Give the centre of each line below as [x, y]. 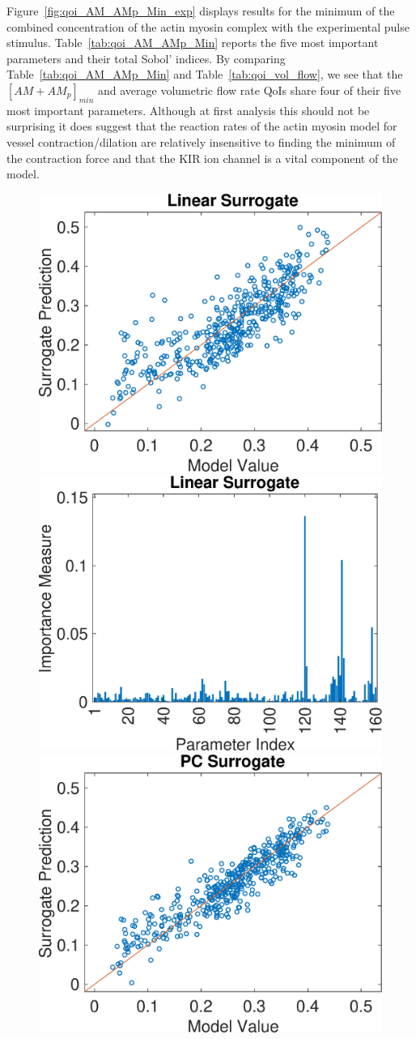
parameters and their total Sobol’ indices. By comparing [146, 58]
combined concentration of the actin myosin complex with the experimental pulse [208, 26]
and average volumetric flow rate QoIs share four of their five [250, 90]
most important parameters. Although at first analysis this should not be [188, 110]
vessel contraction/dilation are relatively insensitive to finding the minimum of [201, 141]
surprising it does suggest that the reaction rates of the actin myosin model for [202, 126]
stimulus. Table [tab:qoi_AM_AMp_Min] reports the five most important [193, 43]
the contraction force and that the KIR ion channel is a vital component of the [202, 158]
